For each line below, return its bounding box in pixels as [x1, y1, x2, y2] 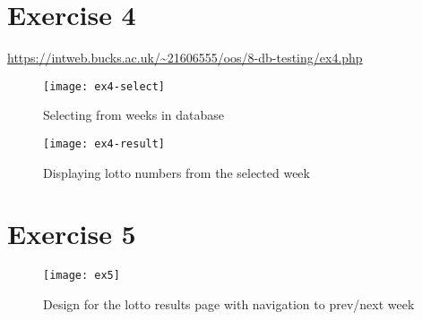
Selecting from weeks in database [43, 105, 225, 124]
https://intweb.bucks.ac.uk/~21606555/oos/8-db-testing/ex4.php [7, 48, 363, 67]
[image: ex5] [43, 269, 120, 282]
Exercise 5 [7, 215, 136, 252]
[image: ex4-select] [43, 80, 166, 93]
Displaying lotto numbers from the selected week [43, 163, 310, 181]
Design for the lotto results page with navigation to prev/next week [43, 295, 415, 313]
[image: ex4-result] [43, 137, 166, 150]
